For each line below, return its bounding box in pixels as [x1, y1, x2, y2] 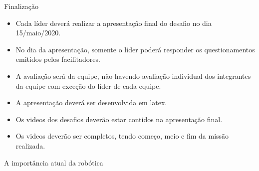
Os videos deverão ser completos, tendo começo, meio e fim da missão [15, 131, 229, 141]
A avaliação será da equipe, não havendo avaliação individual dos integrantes [15, 70, 251, 81]
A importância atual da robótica [4, 157, 103, 168]
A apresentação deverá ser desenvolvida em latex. [15, 97, 167, 108]
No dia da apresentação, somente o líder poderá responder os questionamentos [15, 44, 255, 54]
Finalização [4, 1, 39, 11]
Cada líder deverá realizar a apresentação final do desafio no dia [15, 17, 212, 28]
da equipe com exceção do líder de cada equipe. [15, 80, 161, 91]
